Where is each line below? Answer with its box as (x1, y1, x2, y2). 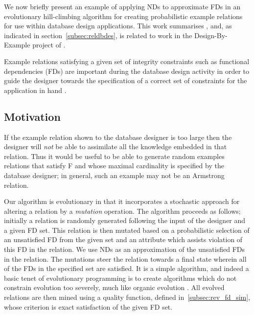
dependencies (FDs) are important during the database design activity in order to (4, 66, 250, 76)
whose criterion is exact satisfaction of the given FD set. (4, 301, 173, 312)
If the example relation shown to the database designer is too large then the (4, 132, 232, 142)
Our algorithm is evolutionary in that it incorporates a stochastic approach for (4, 196, 240, 206)
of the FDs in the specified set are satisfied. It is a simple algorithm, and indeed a (4, 263, 249, 273)
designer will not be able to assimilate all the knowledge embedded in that (4, 141, 227, 152)
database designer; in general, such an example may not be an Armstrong (4, 170, 225, 180)
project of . (32, 40, 66, 50)
